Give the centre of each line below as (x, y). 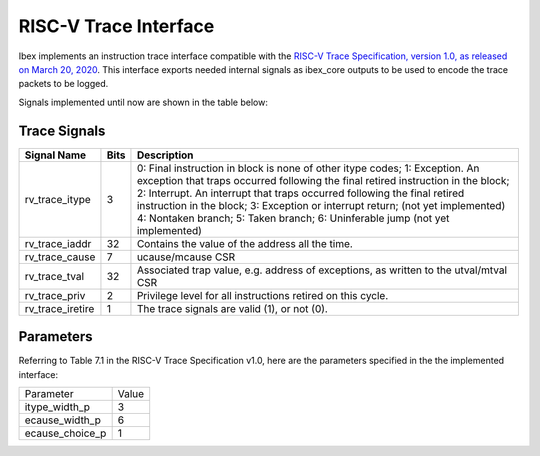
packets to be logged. (63, 84)
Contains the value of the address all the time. (245, 243)
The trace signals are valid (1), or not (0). (232, 308)
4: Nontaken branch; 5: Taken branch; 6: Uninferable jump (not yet (293, 218)
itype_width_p (57, 407)
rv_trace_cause (60, 257)
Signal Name (55, 155)
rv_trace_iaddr (58, 243)
